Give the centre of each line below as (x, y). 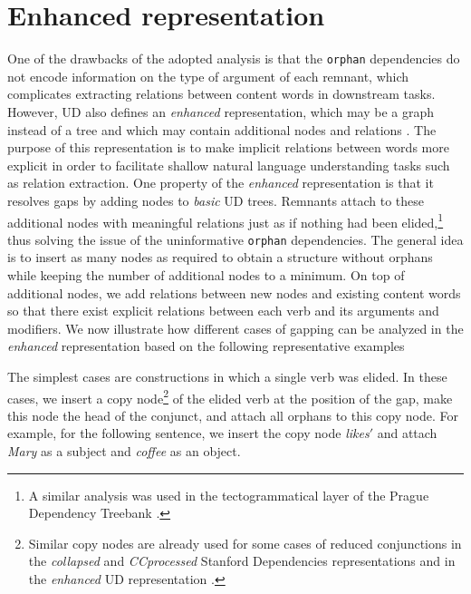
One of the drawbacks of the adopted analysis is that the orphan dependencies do (234, 58)
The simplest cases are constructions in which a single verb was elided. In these (227, 376)
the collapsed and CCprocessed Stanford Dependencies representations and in (242, 561)
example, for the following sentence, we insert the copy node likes (188, 433)
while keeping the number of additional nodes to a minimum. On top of (206, 275)
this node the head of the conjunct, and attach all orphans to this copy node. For (233, 415)
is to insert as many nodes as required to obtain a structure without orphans (220, 257)
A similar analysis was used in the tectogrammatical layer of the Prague (229, 495)
